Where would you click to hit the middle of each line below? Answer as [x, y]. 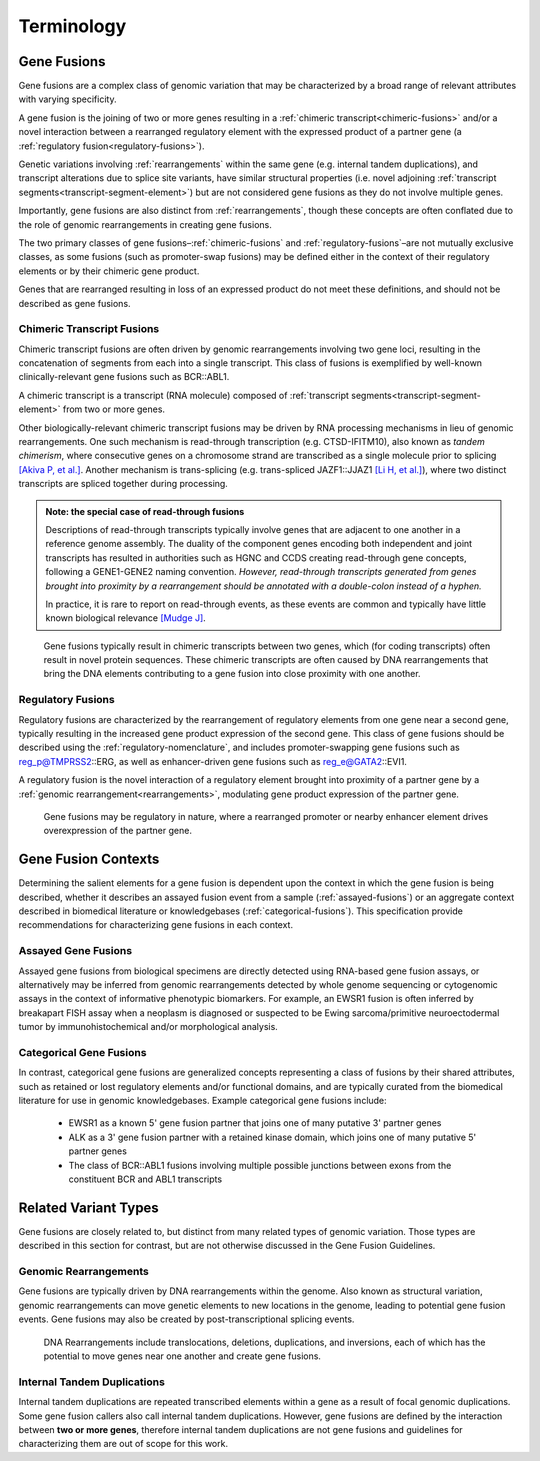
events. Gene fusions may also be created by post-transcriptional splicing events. [186, 1319]
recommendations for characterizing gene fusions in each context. [156, 925]
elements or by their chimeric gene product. [109, 271]
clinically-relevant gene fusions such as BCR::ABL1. [124, 377]
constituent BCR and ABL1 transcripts [145, 1179]
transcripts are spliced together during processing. [123, 484]
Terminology [72, 26]
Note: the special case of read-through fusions [145, 511]
